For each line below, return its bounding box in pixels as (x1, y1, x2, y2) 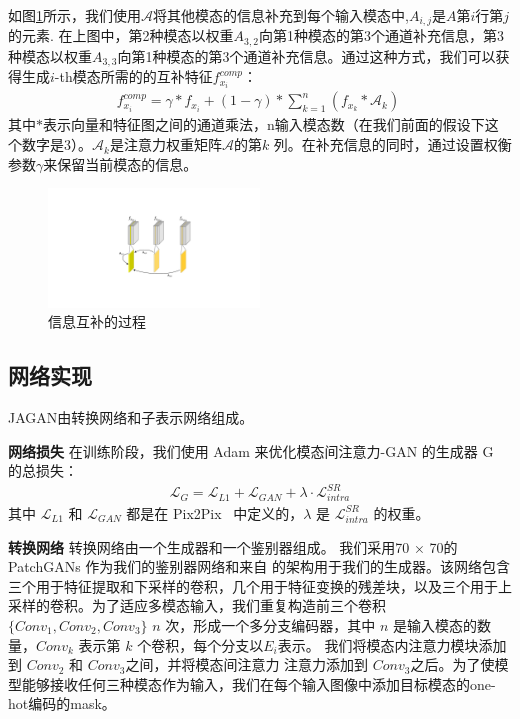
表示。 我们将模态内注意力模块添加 (277, 634, 507, 655)
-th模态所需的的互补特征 (54, 66, 213, 87)
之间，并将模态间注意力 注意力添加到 (125, 654, 369, 675)
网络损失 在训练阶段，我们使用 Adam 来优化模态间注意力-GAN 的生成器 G (8, 440, 494, 461)
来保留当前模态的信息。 (43, 153, 198, 174)
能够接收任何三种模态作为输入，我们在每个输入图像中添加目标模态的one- (21, 673, 496, 694)
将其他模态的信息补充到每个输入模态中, (153, 5, 409, 25)
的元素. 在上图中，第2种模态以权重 (8, 25, 234, 46)
